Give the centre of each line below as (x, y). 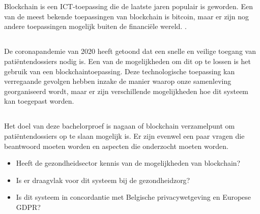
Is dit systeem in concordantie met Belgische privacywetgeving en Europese (134, 197)
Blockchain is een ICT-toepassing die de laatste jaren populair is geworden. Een (128, 6)
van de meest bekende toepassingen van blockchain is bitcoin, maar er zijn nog (127, 16)
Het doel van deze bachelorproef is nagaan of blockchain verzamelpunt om (120, 126)
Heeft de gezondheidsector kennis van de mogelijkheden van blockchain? (128, 163)
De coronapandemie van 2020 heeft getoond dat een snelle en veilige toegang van (130, 51)
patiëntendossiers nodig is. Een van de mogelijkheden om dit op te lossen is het (127, 61)
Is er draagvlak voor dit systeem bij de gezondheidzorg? (103, 180)
